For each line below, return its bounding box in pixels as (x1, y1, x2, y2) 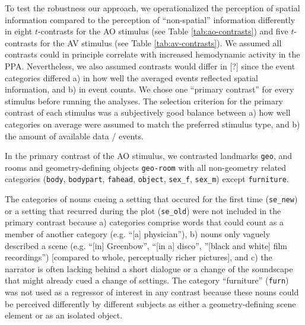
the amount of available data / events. (5, 129, 144, 142)
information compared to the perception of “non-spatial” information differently (5, 13, 296, 26)
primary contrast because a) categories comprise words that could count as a (5, 216, 284, 228)
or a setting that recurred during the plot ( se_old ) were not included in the (5, 204, 281, 216)
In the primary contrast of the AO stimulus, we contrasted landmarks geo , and (5, 149, 293, 162)
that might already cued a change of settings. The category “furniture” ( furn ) (5, 274, 289, 286)
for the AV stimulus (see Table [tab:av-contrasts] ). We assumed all (40, 36, 282, 49)
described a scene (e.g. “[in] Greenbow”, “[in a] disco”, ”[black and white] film (5, 239, 287, 251)
